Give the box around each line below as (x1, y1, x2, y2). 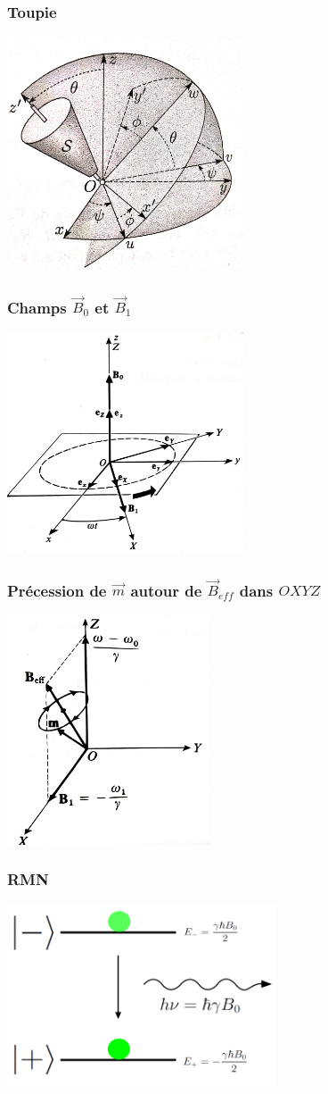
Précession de (7, 579, 107, 601)
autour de (130, 579, 202, 601)
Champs (7, 296, 67, 318)
